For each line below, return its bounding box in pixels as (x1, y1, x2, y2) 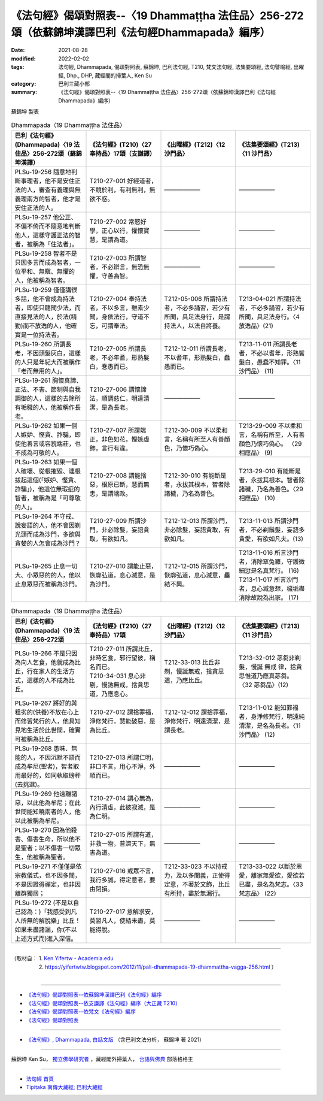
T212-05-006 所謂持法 (164, 294, 228, 303)
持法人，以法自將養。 (164, 321, 224, 329)
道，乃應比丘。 (164, 676, 206, 685)
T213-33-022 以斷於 (238, 863, 296, 871)
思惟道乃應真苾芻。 (238, 672, 293, 680)
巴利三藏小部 (58, 80, 90, 87)
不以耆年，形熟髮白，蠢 (164, 353, 230, 362)
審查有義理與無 (38, 186, 81, 194)
